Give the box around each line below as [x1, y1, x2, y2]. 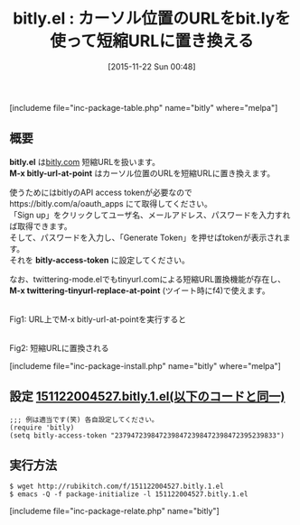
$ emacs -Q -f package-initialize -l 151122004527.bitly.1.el [9, 490, 248, 499]
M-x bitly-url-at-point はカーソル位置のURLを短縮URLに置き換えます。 [9, 168, 276, 179]
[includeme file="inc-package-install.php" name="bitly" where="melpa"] [9, 360, 282, 371]
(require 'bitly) [9, 423, 75, 432]
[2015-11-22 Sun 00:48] [108, 60, 196, 72]
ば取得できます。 [9, 220, 72, 231]
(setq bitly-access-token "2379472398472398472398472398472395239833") [9, 430, 285, 440]
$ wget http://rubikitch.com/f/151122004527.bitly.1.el [9, 482, 224, 492]
